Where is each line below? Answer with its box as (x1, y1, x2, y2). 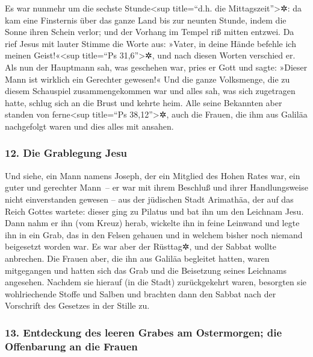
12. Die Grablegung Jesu (5, 145, 128, 160)
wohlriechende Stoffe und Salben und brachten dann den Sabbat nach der (5, 287, 276, 300)
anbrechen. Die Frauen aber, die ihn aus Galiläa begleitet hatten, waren (5, 251, 270, 264)
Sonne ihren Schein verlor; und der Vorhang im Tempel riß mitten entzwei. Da (5, 25, 294, 38)
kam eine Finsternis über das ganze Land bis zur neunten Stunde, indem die (5, 13, 287, 26)
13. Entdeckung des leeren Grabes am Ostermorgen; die (5, 324, 282, 340)
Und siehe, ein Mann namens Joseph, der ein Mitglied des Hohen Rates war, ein (5, 169, 300, 182)
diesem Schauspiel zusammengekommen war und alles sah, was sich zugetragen (5, 84, 296, 97)
